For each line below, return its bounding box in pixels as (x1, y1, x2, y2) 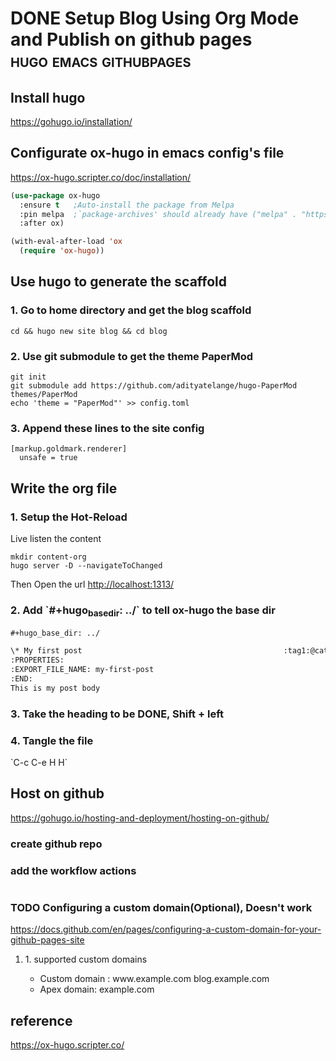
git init (10, 372, 47, 382)
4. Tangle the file (10, 733, 94, 747)
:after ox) (19, 218, 65, 229)
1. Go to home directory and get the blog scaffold (10, 303, 252, 317)
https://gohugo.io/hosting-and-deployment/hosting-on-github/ (10, 812, 270, 824)
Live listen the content (10, 533, 102, 545)
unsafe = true (19, 453, 78, 463)
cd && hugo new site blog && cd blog (10, 326, 168, 336)
